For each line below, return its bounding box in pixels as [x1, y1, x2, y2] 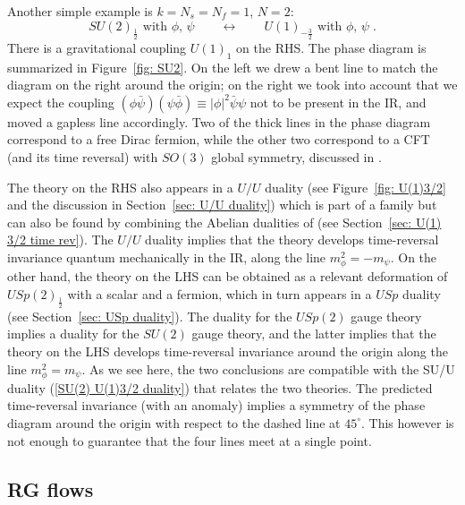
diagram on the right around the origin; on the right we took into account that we [7, 75, 458, 94]
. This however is [361, 413, 454, 432]
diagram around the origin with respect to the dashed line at [7, 413, 341, 432]
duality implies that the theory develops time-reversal [145, 230, 439, 249]
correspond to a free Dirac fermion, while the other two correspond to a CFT [7, 130, 430, 149]
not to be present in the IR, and [249, 92, 427, 111]
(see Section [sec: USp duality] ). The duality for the [7, 306, 292, 325]
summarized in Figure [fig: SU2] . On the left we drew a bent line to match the [7, 57, 438, 76]
